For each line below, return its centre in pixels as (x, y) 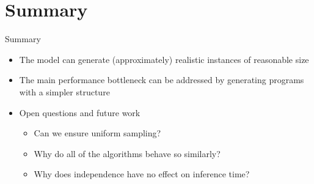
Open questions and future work (80, 112)
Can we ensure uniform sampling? (97, 133)
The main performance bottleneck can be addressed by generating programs (162, 80)
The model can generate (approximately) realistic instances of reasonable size (164, 59)
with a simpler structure (64, 91)
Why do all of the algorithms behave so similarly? (127, 153)
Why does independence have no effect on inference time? (142, 174)
